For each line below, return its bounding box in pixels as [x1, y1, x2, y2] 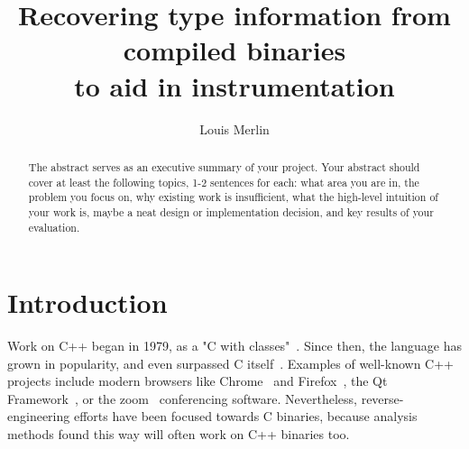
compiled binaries [123, 32, 346, 69]
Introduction [7, 284, 168, 321]
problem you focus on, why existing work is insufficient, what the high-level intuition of [28, 189, 438, 205]
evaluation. [28, 219, 80, 234]
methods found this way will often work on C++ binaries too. [7, 425, 350, 444]
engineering [7, 407, 70, 426]
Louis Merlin [199, 119, 270, 138]
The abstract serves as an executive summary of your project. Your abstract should [28, 159, 420, 174]
